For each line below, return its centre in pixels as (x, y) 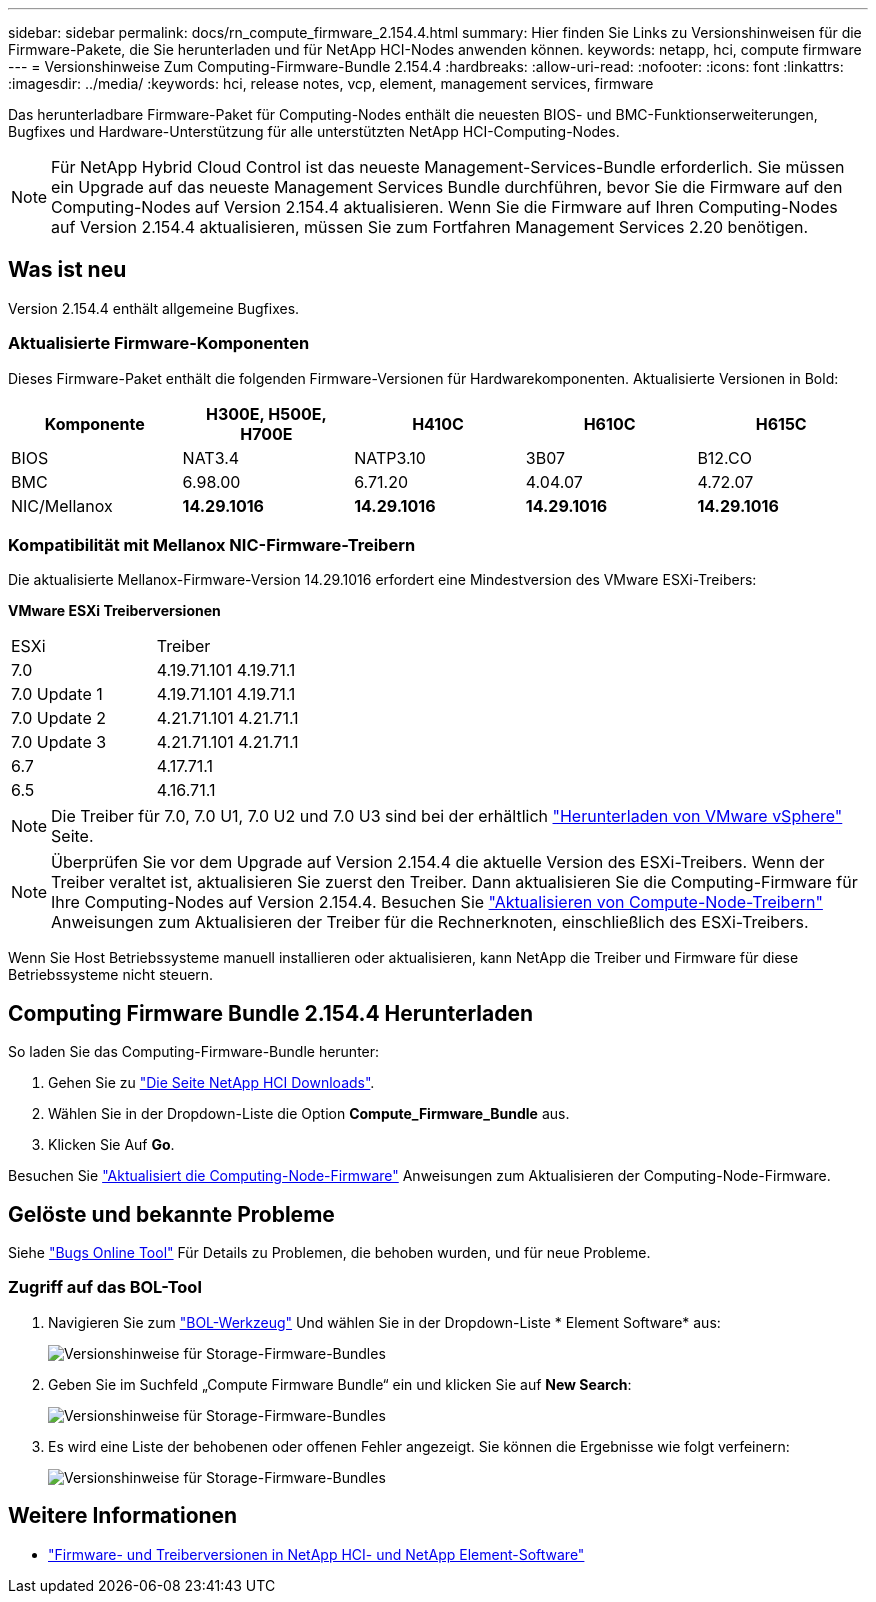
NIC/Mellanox (62, 505)
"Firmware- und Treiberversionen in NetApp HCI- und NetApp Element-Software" (316, 1554)
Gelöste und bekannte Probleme (171, 1214)
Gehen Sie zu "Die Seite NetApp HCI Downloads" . (211, 1083)
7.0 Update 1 (57, 694)
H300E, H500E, (266, 413)
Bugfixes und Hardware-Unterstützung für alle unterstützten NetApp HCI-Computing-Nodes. (314, 131)
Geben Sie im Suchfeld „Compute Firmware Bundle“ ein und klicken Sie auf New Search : (340, 1384)
